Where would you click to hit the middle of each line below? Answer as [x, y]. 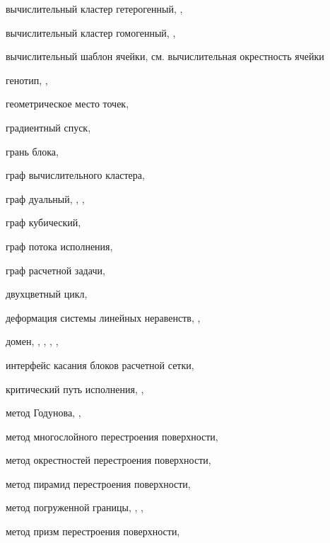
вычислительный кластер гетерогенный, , [94, 8]
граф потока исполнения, [59, 246]
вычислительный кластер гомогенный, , [91, 32]
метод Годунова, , [43, 413]
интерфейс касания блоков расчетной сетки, [100, 364]
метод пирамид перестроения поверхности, [98, 483]
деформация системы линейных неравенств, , [103, 317]
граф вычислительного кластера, [75, 175]
